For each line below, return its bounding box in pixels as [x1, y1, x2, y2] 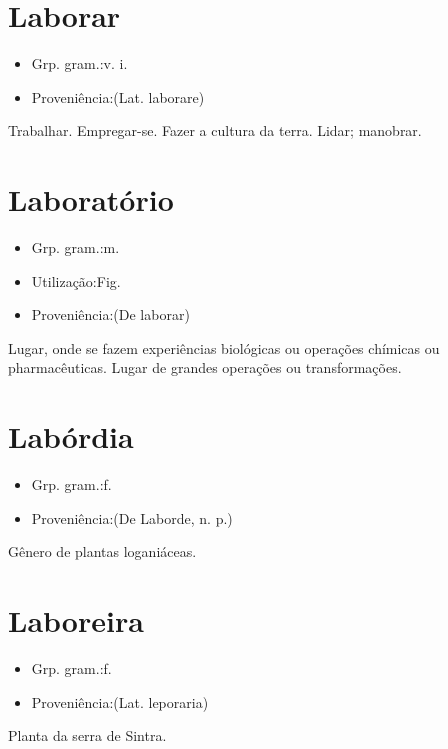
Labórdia [8, 416, 134, 457]
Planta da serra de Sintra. [8, 725, 167, 746]
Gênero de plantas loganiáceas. [8, 541, 197, 562]
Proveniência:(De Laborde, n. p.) [31, 507, 233, 528]
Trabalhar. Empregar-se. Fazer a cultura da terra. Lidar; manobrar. [8, 120, 422, 141]
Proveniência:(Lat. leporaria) [31, 691, 209, 712]
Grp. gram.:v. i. [31, 53, 128, 74]
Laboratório [8, 179, 174, 220]
